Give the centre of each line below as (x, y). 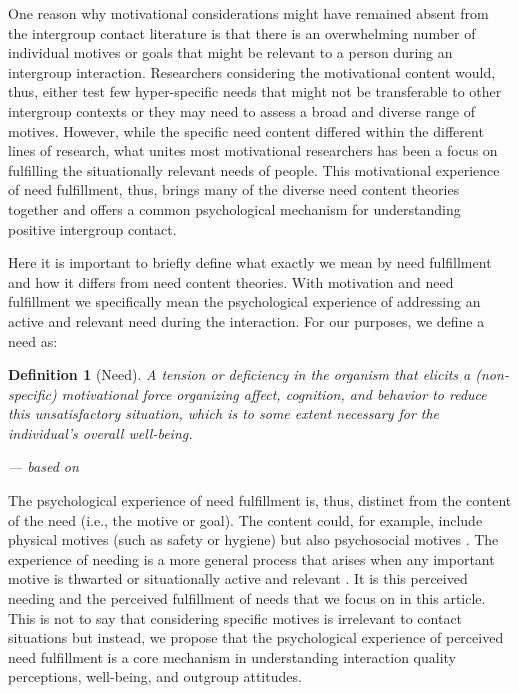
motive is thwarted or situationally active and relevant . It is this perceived (238, 578)
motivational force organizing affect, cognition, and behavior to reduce (274, 393)
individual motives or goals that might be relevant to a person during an (230, 52)
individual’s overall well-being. (100, 432)
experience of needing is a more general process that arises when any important (251, 558)
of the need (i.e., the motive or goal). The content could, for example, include (245, 519)
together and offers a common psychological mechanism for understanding (234, 208)
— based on (43, 466)
